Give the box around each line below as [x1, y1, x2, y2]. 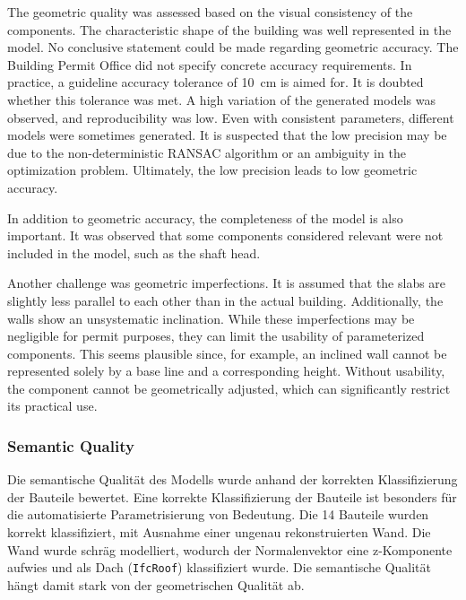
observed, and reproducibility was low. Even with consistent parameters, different [7, 108, 454, 126]
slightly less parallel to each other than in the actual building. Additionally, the [7, 291, 444, 309]
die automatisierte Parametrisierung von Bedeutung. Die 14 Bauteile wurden [7, 505, 429, 524]
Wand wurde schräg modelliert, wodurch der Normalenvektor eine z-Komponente [7, 540, 453, 559]
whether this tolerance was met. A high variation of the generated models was [7, 90, 436, 109]
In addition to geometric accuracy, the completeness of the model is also [7, 208, 403, 227]
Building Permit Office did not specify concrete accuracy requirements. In [7, 55, 412, 74]
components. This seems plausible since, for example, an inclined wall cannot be [7, 343, 447, 362]
